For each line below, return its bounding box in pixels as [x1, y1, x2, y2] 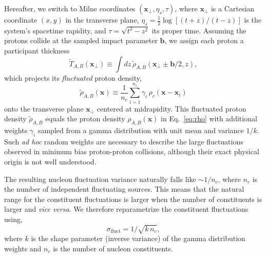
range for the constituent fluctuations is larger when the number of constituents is [4, 193, 262, 204]
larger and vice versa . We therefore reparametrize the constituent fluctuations [4, 204, 249, 214]
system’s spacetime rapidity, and [4, 25, 106, 35]
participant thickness [4, 45, 70, 56]
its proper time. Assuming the [151, 25, 246, 35]
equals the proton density [45, 113, 125, 124]
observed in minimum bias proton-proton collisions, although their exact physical [4, 146, 259, 157]
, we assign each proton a [164, 35, 244, 46]
